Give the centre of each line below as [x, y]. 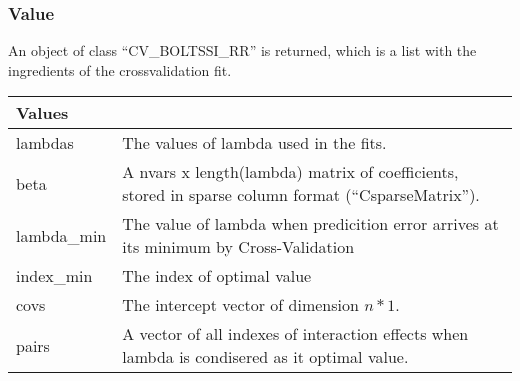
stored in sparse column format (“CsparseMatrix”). [301, 195]
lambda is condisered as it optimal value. [265, 357]
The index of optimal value [217, 276]
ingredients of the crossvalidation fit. [120, 69]
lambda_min [61, 235]
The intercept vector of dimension [240, 305]
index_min [54, 276]
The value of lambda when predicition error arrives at [310, 224]
